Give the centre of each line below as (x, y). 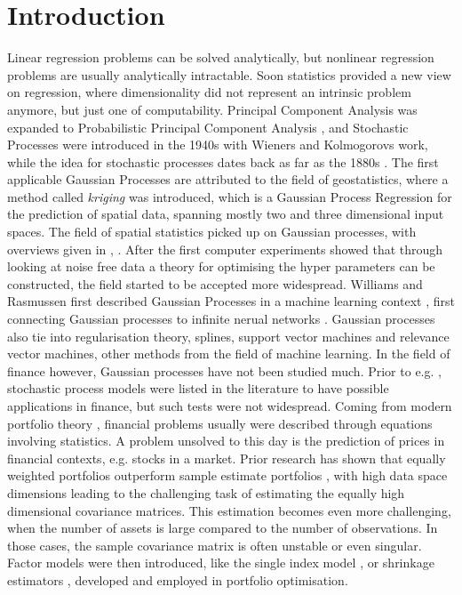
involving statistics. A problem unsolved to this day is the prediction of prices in (226, 441)
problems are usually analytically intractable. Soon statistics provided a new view (229, 74)
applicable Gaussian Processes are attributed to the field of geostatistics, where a (228, 179)
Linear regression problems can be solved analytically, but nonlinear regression (221, 57)
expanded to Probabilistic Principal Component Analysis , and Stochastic (208, 127)
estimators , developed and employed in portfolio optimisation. (178, 579)
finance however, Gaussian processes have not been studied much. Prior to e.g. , (224, 370)
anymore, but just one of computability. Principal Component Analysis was (212, 109)
